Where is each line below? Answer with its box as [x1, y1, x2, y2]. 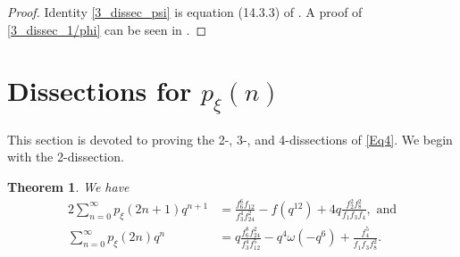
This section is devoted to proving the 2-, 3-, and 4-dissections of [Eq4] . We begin [7, 129, 453, 148]
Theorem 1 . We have [7, 177, 130, 195]
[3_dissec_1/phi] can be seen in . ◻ [7, 20, 207, 38]
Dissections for [7, 72, 192, 109]
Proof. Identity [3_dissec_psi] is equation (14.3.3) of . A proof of [7, 3, 363, 21]
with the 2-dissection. [7, 147, 124, 166]
